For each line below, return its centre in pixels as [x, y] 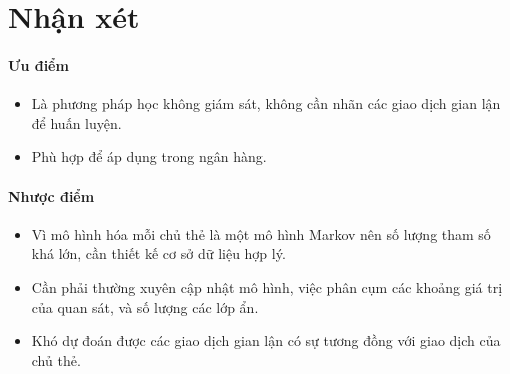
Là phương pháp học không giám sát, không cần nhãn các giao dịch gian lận [266, 103]
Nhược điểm [51, 195]
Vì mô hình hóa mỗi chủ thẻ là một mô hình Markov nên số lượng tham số [261, 233]
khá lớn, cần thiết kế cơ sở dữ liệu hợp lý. [158, 253]
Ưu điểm [38, 64]
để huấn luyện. [76, 122]
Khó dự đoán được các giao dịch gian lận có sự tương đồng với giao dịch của [266, 340]
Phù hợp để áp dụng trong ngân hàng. [149, 156]
